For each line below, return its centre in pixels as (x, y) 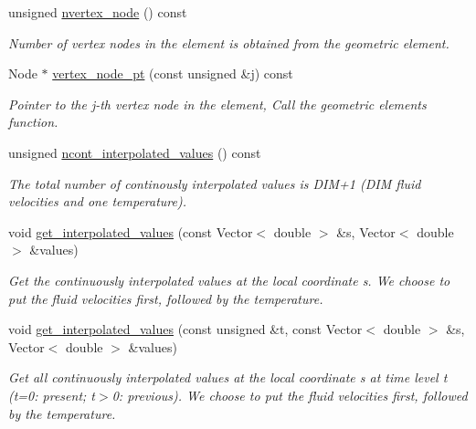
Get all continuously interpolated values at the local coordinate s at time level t (228, 377)
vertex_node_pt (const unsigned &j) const (173, 73)
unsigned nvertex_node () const (98, 12)
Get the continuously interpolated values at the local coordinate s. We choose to (229, 280)
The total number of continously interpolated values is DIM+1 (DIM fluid (215, 183)
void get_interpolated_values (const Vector (131, 231)
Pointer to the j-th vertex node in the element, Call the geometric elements (217, 104)
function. (33, 122)
